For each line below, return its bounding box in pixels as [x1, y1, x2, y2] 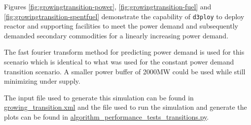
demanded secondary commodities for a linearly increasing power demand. [4, 30, 229, 40]
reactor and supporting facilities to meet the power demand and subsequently [4, 21, 238, 31]
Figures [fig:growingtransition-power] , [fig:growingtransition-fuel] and [4, 1, 212, 11]
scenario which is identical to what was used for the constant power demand [4, 57, 234, 67]
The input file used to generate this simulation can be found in [4, 92, 194, 102]
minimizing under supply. [4, 76, 80, 86]
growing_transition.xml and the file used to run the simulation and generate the [4, 102, 247, 112]
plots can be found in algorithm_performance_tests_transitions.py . [4, 112, 209, 122]
